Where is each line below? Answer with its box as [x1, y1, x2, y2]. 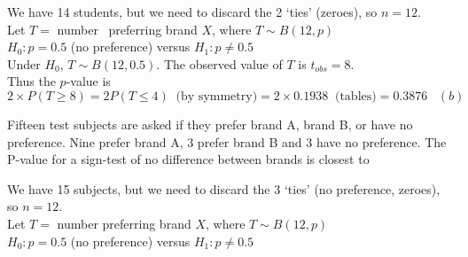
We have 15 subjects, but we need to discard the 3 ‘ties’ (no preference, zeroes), [7, 179, 441, 198]
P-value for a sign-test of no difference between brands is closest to [7, 150, 370, 168]
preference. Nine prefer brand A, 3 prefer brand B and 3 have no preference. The [7, 132, 447, 151]
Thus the [7, 72, 56, 90]
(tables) [334, 90, 377, 103]
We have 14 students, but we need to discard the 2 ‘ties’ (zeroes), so [7, 3, 378, 20]
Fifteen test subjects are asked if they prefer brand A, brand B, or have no [7, 114, 413, 133]
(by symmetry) [175, 90, 258, 103]
